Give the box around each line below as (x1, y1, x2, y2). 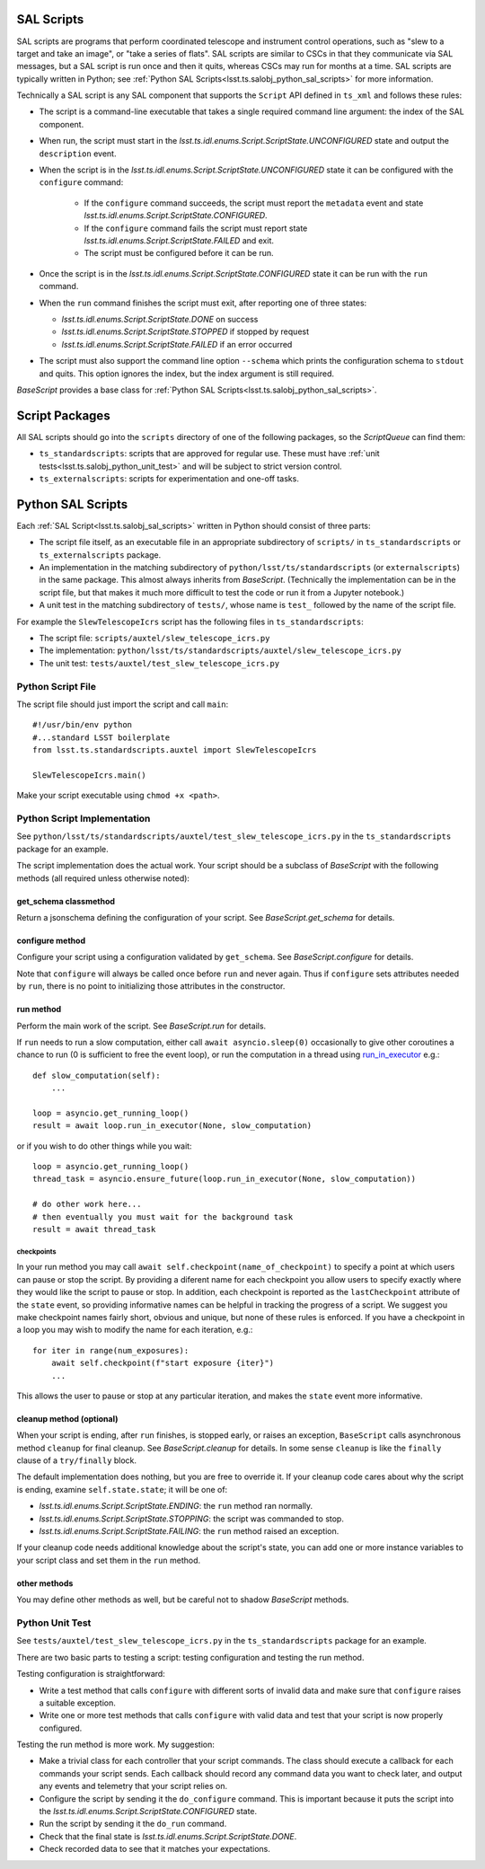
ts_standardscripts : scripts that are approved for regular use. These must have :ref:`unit (39, 448, 381, 459)
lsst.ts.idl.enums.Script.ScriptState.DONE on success (61, 313, 259, 324)
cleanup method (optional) (16, 1413, 119, 1424)
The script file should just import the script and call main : (16, 699, 229, 710)
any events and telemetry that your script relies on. (39, 1781, 228, 1792)
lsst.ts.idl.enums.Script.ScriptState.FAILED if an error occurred (61, 339, 293, 349)
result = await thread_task (32, 1224, 156, 1234)
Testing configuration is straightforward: (16, 1669, 165, 1679)
